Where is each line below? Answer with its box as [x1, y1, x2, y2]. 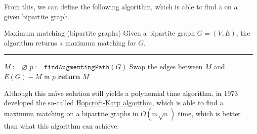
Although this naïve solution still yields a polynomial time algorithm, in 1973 [4, 88, 238, 98]
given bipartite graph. [4, 11, 70, 21]
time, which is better [177, 108, 241, 118]
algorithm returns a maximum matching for [4, 37, 136, 47]
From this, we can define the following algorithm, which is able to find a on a [4, 1, 238, 11]
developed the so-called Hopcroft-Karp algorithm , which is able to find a [4, 97, 224, 108]
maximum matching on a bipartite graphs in [4, 108, 139, 118]
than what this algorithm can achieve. [4, 120, 119, 131]
